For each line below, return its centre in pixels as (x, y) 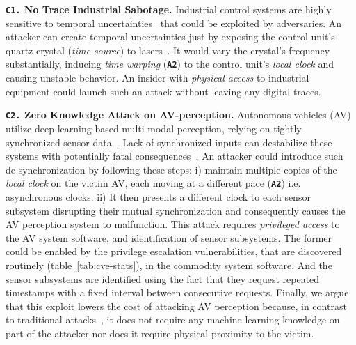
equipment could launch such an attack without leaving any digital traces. (163, 91)
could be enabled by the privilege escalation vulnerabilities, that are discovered (174, 251)
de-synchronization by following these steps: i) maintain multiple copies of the (171, 169)
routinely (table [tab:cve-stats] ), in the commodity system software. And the (169, 264)
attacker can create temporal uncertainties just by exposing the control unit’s (170, 37)
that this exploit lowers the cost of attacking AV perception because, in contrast (176, 306)
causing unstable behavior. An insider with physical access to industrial (157, 78)
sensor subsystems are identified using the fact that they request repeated (163, 278)
